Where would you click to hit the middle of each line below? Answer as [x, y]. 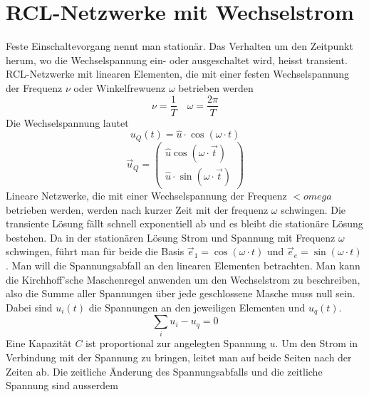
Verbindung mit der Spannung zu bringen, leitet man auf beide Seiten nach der [179, 357]
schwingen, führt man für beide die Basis [95, 251]
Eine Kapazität [39, 343]
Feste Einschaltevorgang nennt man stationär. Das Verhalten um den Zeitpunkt [180, 46]
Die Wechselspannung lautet [67, 122]
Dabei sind [29, 307]
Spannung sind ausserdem [62, 385]
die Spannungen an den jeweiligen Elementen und [197, 307]
